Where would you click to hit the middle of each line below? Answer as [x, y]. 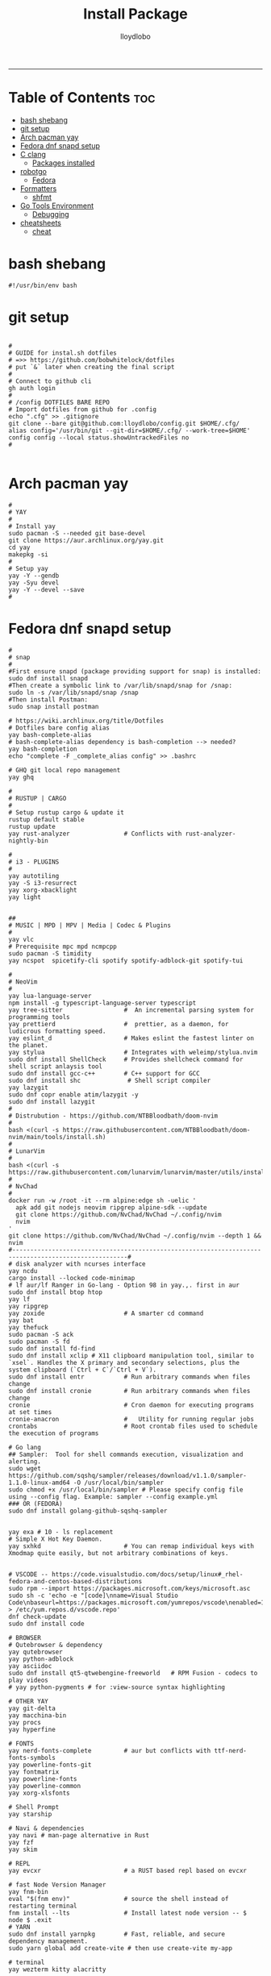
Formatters [38, 188]
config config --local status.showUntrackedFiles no [99, 437]
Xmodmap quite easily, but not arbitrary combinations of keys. [119, 1553]
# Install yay [32, 526]
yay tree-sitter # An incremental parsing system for [131, 1010]
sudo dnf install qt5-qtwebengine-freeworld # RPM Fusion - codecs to [133, 1673]
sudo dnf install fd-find [52, 1348]
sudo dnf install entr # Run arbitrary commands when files [129, 1377]
